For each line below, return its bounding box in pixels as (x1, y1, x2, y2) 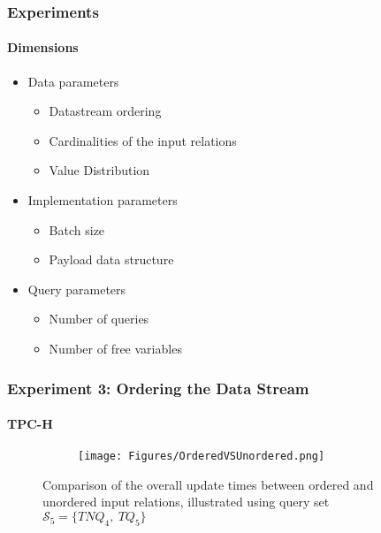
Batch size (49, 220, 105, 239)
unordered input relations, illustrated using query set (42, 492, 330, 511)
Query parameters (27, 279, 126, 298)
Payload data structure (49, 250, 174, 269)
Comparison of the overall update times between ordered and (42, 475, 374, 493)
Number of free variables (49, 339, 182, 357)
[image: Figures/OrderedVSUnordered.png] (78, 450, 325, 463)
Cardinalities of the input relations (49, 131, 237, 149)
